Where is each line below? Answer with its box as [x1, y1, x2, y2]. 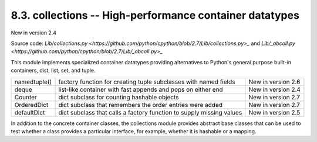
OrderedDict [14, 101, 49, 109]
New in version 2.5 [248, 108, 301, 116]
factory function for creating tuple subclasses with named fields [58, 78, 235, 86]
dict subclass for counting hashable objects [58, 93, 179, 101]
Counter [14, 93, 38, 101]
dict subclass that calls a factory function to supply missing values [58, 108, 242, 116]
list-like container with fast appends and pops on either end [58, 85, 223, 93]
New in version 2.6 [248, 78, 301, 86]
